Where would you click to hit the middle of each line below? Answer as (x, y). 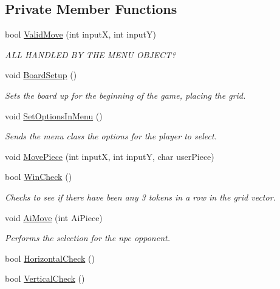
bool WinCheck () (39, 177)
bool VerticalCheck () (45, 278)
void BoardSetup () (41, 75)
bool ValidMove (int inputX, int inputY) (80, 34)
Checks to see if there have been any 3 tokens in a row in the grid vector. (140, 197)
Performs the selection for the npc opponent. (87, 238)
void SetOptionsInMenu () (54, 115)
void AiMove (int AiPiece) (54, 217)
